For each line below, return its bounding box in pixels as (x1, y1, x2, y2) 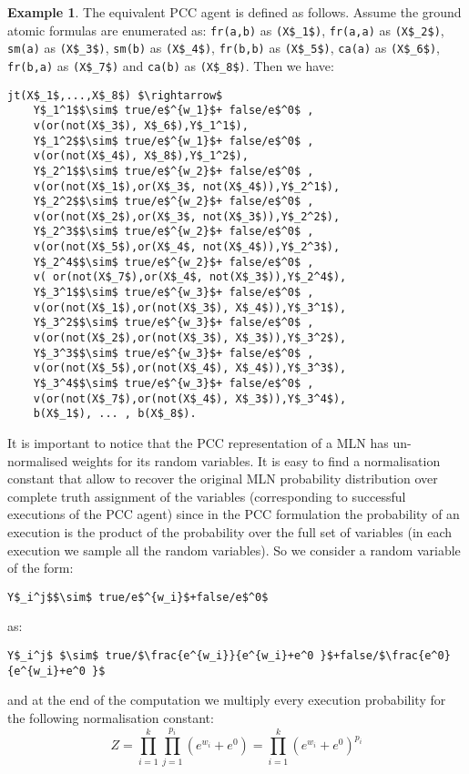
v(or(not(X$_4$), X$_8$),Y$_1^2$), (33, 149, 249, 163)
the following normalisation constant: (7, 708, 214, 727)
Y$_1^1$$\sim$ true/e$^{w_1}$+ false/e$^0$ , (33, 104, 314, 117)
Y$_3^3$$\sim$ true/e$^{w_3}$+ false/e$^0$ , (33, 346, 314, 360)
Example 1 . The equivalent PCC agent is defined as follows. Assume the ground (7, 3, 462, 21)
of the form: (7, 558, 74, 577)
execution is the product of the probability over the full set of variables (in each (7, 522, 453, 541)
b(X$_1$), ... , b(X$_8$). (33, 407, 197, 421)
